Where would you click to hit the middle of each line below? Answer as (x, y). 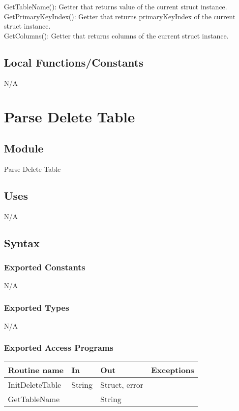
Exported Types (37, 307)
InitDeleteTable (35, 384)
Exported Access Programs (59, 348)
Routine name (36, 370)
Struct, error (122, 384)
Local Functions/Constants (74, 62)
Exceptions (173, 370)
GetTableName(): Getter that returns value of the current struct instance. (116, 6)
